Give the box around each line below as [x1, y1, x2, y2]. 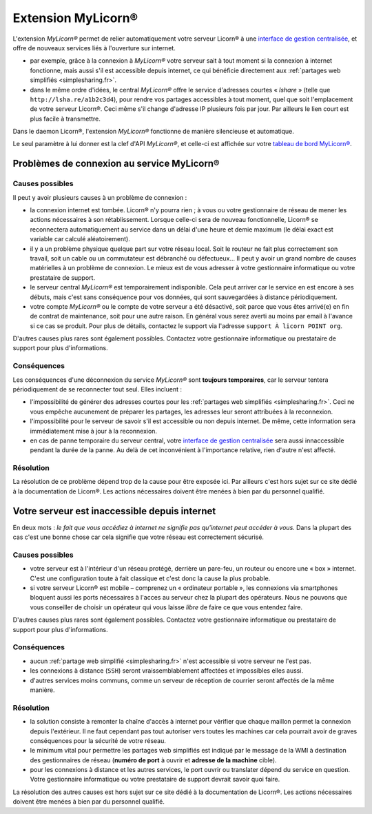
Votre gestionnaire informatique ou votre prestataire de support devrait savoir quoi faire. [30, 775, 280, 784]
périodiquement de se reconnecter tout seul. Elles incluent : [12, 385, 183, 393]
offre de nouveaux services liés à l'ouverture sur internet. [12, 43, 176, 52]
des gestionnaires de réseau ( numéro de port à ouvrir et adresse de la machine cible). [30, 755, 277, 764]
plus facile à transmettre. [30, 114, 101, 123]
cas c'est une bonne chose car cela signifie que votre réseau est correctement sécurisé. [12, 533, 265, 541]
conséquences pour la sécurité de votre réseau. [30, 736, 167, 744]
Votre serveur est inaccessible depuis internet [12, 505, 216, 517]
